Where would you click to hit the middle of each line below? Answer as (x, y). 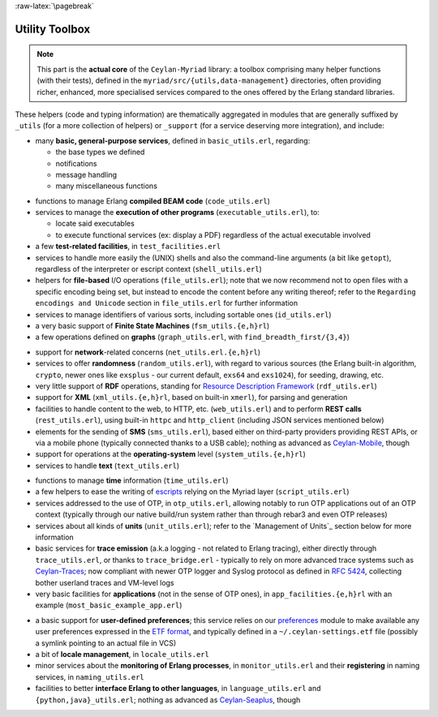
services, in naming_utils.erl (90, 676)
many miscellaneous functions (107, 186)
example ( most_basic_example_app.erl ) (109, 605)
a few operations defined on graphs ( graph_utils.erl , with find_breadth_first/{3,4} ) (193, 337)
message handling (86, 174)
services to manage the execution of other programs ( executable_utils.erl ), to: (177, 213)
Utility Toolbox (53, 29)
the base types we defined (100, 152)
